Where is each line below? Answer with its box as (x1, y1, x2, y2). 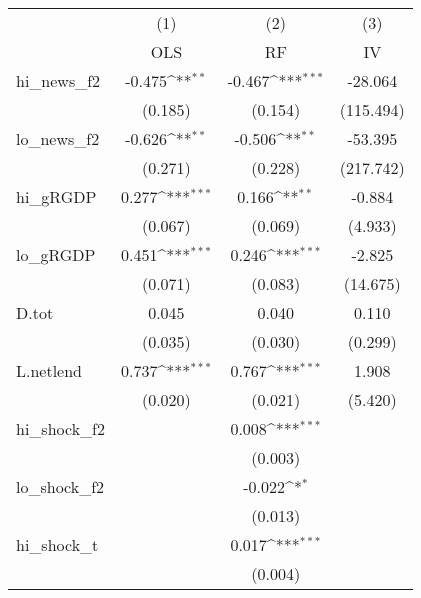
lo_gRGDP (16, 243, 96, 266)
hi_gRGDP (16, 185, 97, 208)
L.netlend (16, 359, 83, 382)
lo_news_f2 (16, 127, 100, 150)
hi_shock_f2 (16, 417, 105, 440)
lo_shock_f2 (16, 475, 105, 498)
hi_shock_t (16, 533, 99, 556)
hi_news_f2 (16, 69, 101, 92)
